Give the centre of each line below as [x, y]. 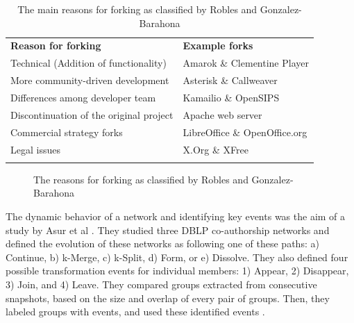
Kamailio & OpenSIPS [231, 97]
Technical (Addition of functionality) [88, 63]
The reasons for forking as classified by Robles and [141, 179]
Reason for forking [56, 45]
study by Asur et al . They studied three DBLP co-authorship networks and [168, 230]
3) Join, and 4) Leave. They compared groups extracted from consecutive [161, 284]
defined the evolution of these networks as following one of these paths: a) [162, 243]
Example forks [218, 45]
